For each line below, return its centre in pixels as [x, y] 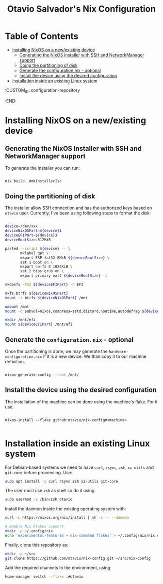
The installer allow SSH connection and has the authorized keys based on [79, 208]
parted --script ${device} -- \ [38, 248]
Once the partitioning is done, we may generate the [56, 351]
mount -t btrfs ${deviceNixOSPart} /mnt [47, 298]
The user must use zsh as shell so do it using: [50, 491]
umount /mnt [17, 307]
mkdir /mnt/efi [20, 320]
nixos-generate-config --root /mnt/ [42, 375]
